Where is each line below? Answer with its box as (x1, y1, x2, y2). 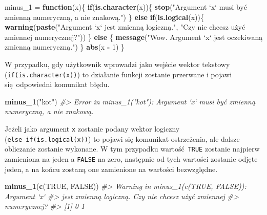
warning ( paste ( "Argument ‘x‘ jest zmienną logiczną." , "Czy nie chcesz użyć (5, 21, 245, 32)
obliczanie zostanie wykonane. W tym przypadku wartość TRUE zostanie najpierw (5, 143, 260, 154)
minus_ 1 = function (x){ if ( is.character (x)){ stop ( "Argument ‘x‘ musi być (5, 2, 247, 12)
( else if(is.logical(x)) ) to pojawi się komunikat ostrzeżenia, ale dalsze (5, 133, 240, 144)
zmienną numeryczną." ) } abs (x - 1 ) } (5, 41, 125, 52)
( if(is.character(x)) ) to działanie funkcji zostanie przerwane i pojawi (5, 69, 232, 79)
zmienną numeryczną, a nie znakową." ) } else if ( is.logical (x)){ (5, 11, 204, 22)
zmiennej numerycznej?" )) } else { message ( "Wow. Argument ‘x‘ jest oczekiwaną (5, 31, 263, 42)
